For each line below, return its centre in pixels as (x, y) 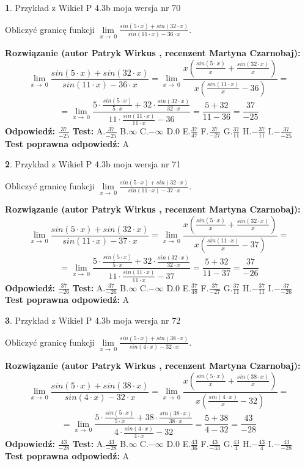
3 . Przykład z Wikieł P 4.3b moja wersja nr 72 (93, 320)
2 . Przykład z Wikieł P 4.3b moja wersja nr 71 (93, 164)
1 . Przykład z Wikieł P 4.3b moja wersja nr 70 (93, 7)
